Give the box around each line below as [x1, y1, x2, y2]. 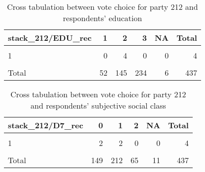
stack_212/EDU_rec [8, 32, 92, 43]
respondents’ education [63, 12, 142, 24]
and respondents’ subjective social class [31, 100, 166, 111]
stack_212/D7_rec [8, 119, 83, 131]
